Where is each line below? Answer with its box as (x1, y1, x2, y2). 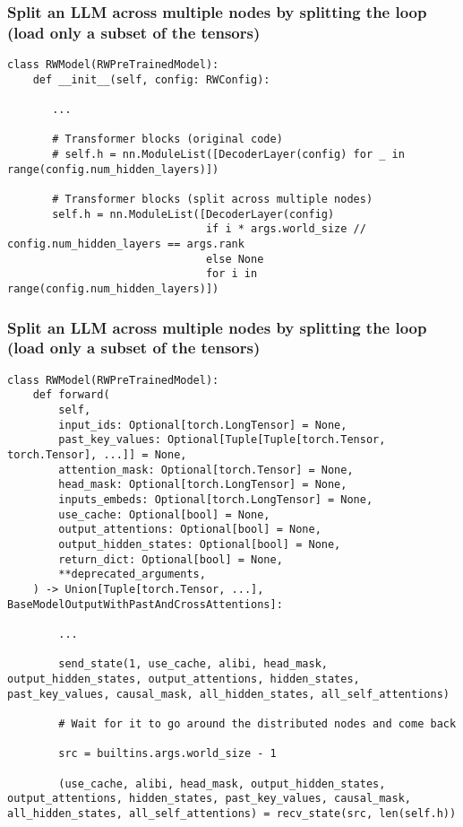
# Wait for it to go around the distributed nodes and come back (58, 717, 457, 730)
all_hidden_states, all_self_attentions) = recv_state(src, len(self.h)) (7, 806, 457, 820)
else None (205, 252, 264, 266)
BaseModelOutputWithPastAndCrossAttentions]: (7, 597, 283, 611)
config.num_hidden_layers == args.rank (7, 238, 244, 251)
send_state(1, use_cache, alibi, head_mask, (58, 657, 328, 671)
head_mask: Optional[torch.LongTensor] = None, (58, 478, 347, 492)
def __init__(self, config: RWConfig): (32, 73, 270, 86)
